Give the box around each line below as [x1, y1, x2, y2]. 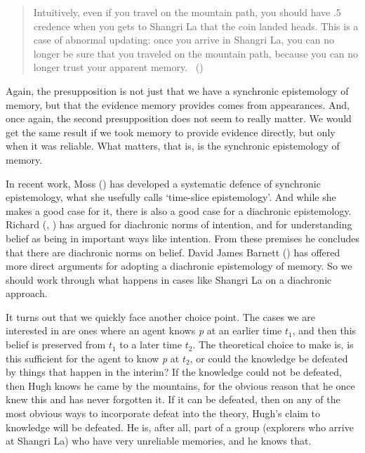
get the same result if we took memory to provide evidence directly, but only [6, 124, 336, 139]
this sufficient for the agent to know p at [6, 350, 180, 365]
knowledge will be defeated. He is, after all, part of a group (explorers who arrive [6, 419, 354, 434]
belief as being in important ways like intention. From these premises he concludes [6, 230, 359, 245]
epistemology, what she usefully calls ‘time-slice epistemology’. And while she [6, 190, 336, 204]
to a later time [119, 337, 182, 352]
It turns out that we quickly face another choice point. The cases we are [6, 309, 315, 324]
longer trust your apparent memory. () [33, 60, 204, 74]
